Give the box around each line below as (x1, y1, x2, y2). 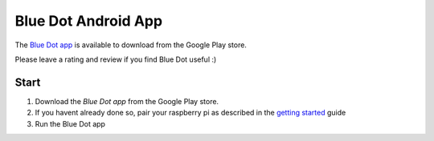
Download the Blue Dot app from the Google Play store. (35, 96, 219, 106)
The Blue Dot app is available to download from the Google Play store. (14, 40, 247, 50)
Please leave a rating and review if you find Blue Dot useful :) (14, 54, 217, 64)
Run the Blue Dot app (35, 119, 106, 128)
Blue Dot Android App (14, 12, 163, 30)
